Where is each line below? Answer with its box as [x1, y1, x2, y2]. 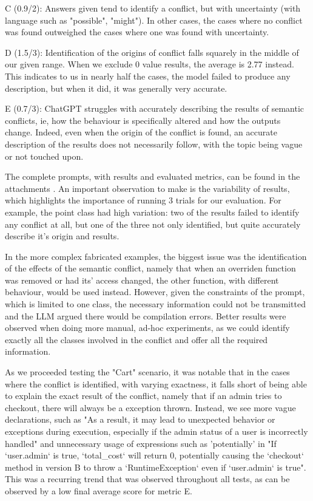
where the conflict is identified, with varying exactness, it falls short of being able [5, 377, 307, 390]
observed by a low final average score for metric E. [5, 484, 192, 497]
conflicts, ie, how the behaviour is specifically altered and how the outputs [5, 114, 281, 126]
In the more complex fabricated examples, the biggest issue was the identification [5, 250, 307, 262]
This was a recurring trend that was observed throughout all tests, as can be [5, 472, 290, 485]
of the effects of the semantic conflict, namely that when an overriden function [5, 262, 296, 274]
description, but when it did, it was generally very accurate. [5, 81, 227, 94]
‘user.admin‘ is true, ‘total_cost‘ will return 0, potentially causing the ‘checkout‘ [5, 449, 304, 462]
